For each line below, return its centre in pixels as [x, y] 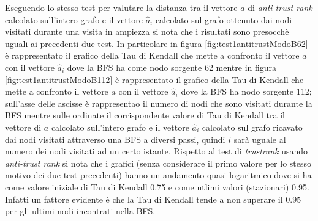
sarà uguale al [260, 139]
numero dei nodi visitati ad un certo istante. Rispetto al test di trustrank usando [157, 151]
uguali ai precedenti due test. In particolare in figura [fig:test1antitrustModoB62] [157, 43]
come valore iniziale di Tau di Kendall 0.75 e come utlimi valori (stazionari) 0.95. [157, 187]
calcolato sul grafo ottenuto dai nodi [224, 19]
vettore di [23, 127]
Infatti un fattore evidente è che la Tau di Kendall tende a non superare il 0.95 [153, 199]
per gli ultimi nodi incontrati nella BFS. [80, 211]
